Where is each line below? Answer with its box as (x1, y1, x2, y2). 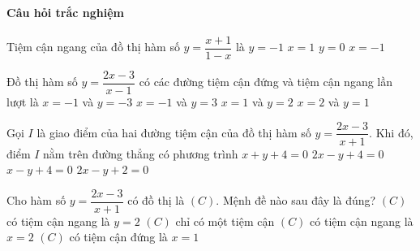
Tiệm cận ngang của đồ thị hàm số (6, 38, 180, 55)
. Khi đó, (369, 123, 414, 141)
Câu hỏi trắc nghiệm (6, 3, 125, 20)
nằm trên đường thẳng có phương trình (43, 145, 238, 162)
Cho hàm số (6, 192, 66, 209)
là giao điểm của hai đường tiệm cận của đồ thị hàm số (36, 123, 311, 141)
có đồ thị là (127, 192, 185, 209)
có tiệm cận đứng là (69, 228, 168, 245)
